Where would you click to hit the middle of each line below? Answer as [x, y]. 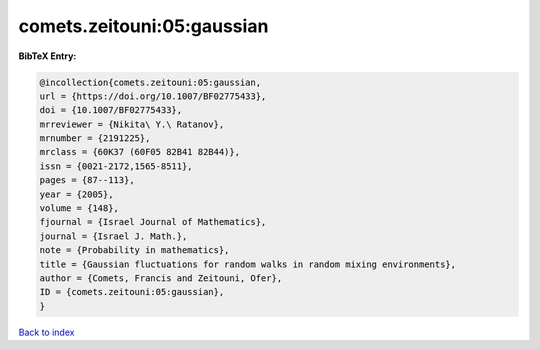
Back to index [46, 332]
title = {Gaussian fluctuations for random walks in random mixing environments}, [248, 264]
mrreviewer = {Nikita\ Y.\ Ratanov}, [132, 124]
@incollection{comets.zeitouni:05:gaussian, [150, 82]
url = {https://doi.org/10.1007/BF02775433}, [153, 96]
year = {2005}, [76, 194]
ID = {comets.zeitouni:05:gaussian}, [132, 292]
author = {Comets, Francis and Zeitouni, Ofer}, [161, 278]
